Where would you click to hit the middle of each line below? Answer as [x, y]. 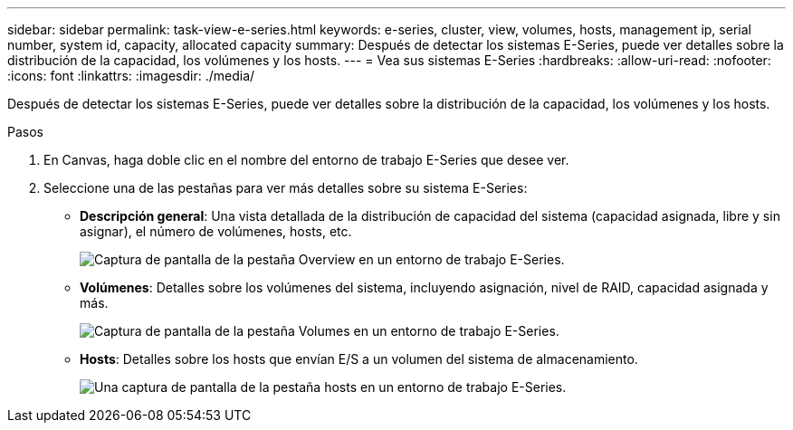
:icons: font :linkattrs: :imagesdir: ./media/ [131, 76]
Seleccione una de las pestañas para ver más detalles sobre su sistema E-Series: [286, 188]
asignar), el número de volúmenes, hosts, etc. [216, 231]
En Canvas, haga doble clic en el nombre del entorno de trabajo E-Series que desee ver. [306, 160]
